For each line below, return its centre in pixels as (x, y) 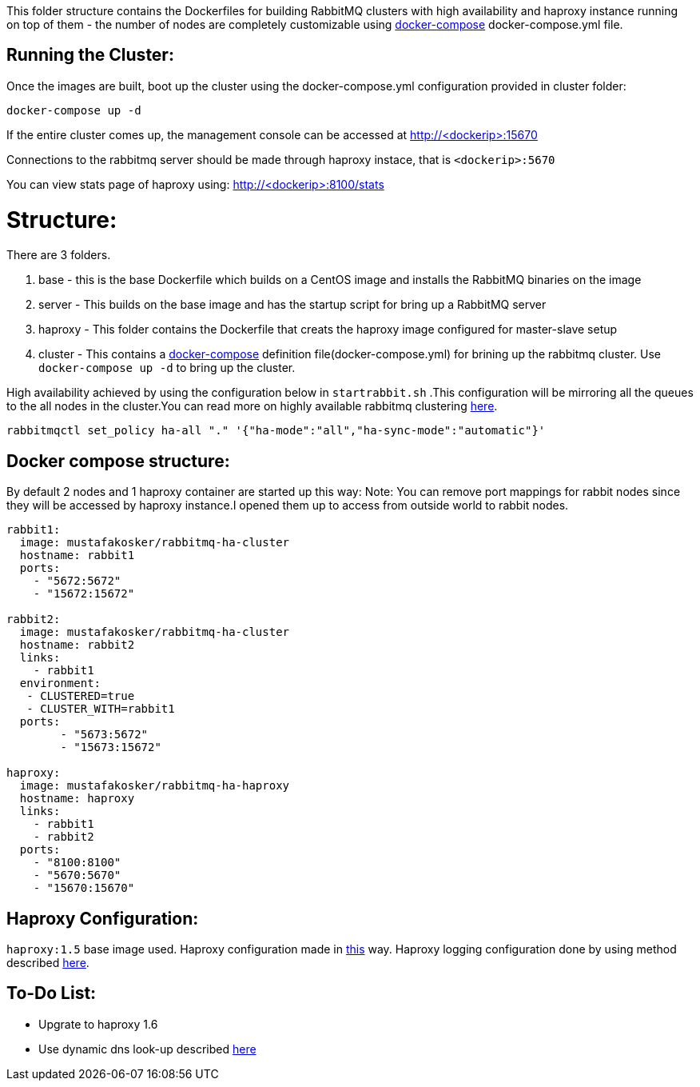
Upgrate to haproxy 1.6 (98, 1024)
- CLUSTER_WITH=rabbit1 (101, 709)
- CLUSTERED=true (81, 696)
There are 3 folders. (59, 255)
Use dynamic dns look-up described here (147, 1049)
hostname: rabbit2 (77, 645)
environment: (60, 683)
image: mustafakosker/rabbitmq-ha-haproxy (155, 786)
